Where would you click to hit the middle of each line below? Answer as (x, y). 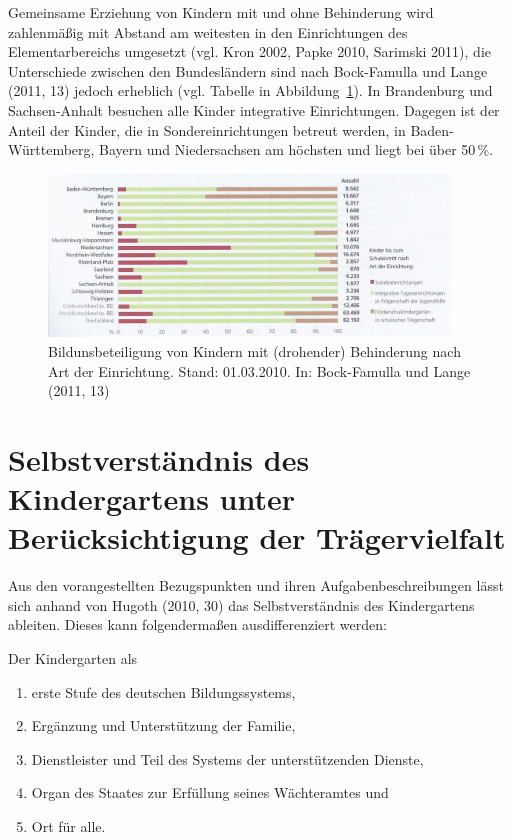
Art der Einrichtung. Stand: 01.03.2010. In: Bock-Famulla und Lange (259, 370)
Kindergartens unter (152, 498)
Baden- (432, 129)
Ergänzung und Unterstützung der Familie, (163, 725)
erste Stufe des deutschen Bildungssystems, (163, 691)
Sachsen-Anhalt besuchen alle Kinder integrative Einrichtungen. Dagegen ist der (254, 109)
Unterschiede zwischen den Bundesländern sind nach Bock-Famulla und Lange (248, 70)
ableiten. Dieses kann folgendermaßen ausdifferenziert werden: (197, 624)
